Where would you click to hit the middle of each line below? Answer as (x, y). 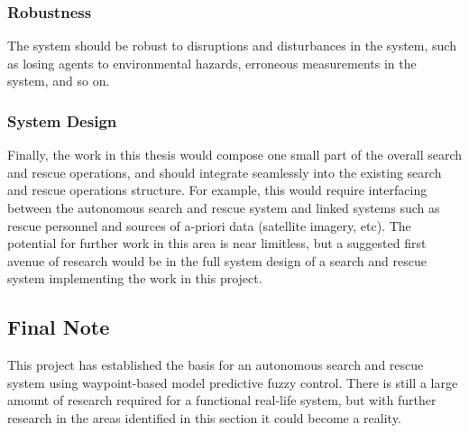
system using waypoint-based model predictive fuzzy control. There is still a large (233, 382)
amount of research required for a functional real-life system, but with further (222, 400)
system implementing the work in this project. (135, 278)
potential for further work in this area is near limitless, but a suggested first (217, 243)
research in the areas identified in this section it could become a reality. (204, 417)
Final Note (59, 327)
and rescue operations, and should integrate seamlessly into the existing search (225, 172)
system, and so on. (59, 81)
